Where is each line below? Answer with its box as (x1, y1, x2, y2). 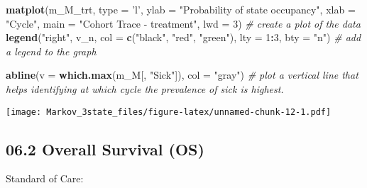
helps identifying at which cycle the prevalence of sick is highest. (6, 81, 284, 96)
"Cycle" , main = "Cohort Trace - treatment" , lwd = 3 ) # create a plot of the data (6, 16, 361, 31)
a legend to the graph (6, 43, 97, 58)
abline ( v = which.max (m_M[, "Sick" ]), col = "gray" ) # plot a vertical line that (6, 67, 358, 82)
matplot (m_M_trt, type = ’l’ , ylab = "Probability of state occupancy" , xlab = (6, 2, 356, 16)
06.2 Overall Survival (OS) (6, 138, 204, 160)
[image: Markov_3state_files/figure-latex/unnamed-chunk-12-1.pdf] (6, 106, 332, 117)
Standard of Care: (6, 171, 84, 186)
